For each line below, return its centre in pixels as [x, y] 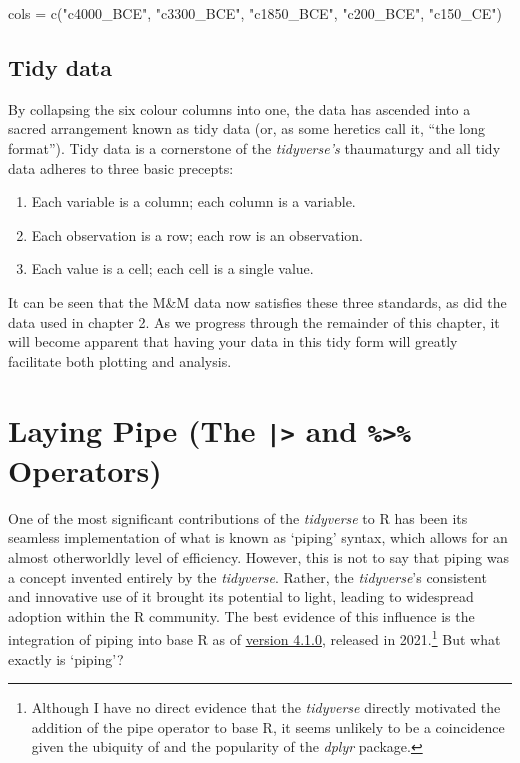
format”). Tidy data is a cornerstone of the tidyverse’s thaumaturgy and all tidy [254, 147]
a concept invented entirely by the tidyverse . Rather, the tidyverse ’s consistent [247, 576]
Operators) [85, 469]
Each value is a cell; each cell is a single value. [172, 268]
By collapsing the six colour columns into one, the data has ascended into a [239, 108]
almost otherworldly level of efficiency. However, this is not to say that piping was [258, 556]
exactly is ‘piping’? [66, 658]
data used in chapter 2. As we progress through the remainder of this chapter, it [254, 321]
